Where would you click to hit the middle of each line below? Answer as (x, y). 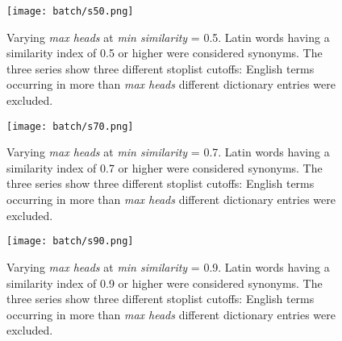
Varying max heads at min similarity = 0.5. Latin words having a (168, 37)
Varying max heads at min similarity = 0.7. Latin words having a (168, 152)
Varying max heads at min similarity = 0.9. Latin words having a (168, 266)
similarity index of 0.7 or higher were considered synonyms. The (165, 167)
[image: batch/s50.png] (70, 11)
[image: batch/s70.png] (70, 126)
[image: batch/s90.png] (70, 241)
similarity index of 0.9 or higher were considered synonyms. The (165, 283)
